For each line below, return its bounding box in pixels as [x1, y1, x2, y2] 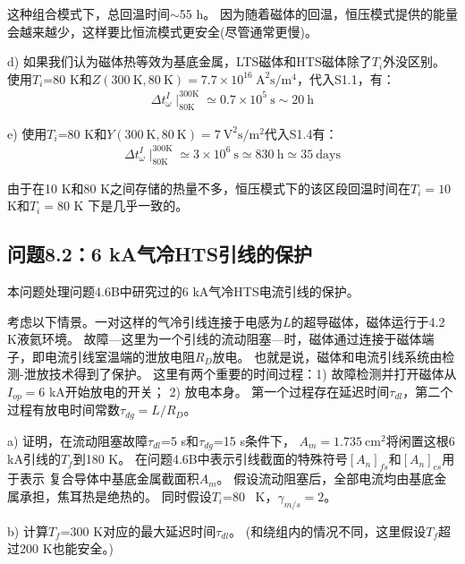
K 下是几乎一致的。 [73, 196, 189, 215]
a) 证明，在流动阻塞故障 [7, 431, 148, 449]
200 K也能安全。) [19, 539, 114, 558]
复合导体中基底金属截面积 [48, 469, 199, 488]
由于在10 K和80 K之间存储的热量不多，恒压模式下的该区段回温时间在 [7, 178, 411, 197]
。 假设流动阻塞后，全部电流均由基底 [216, 469, 435, 488]
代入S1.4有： [264, 124, 338, 142]
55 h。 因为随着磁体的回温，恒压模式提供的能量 [179, 4, 458, 22]
